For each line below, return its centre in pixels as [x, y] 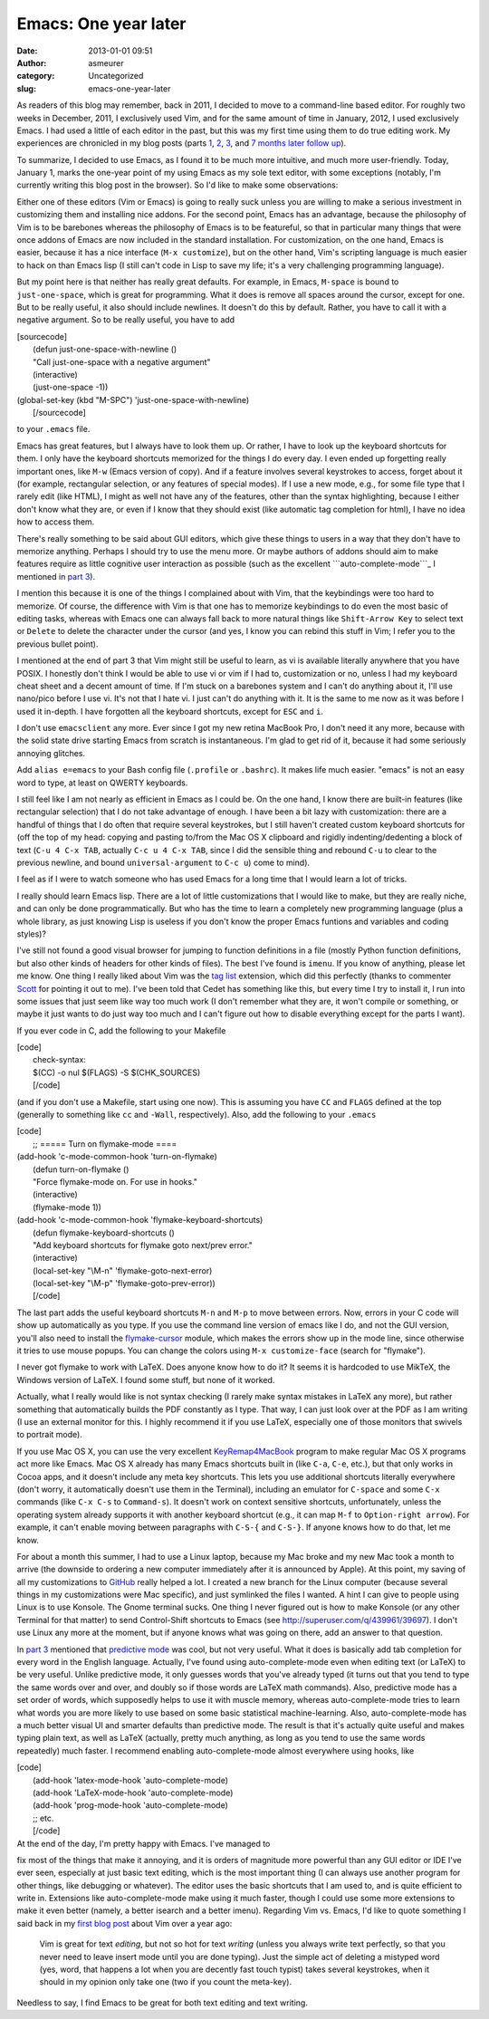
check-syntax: [59, 1060]
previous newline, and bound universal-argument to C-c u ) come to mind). [163, 862]
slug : [26, 88]
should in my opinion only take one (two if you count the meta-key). [166, 1982]
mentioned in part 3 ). [56, 576]
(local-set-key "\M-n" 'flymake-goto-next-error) [123, 1270]
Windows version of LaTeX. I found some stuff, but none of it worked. [146, 1380]
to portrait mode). [50, 1435]
